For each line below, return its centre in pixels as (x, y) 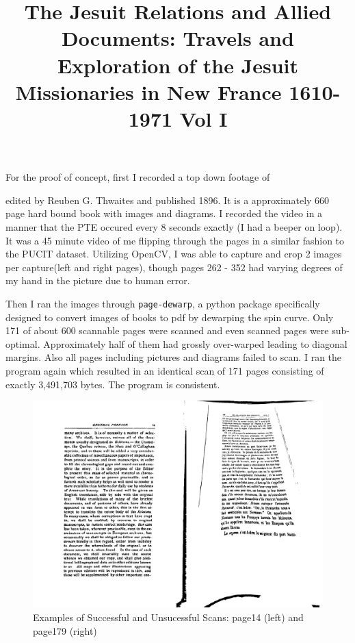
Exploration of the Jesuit (178, 65)
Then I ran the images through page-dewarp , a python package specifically (163, 303)
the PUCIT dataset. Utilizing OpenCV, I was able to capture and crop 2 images (174, 254)
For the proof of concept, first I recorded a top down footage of (138, 177)
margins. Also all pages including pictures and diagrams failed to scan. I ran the (174, 357)
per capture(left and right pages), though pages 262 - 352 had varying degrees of (174, 267)
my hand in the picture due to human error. (98, 280)
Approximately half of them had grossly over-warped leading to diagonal (195, 343)
